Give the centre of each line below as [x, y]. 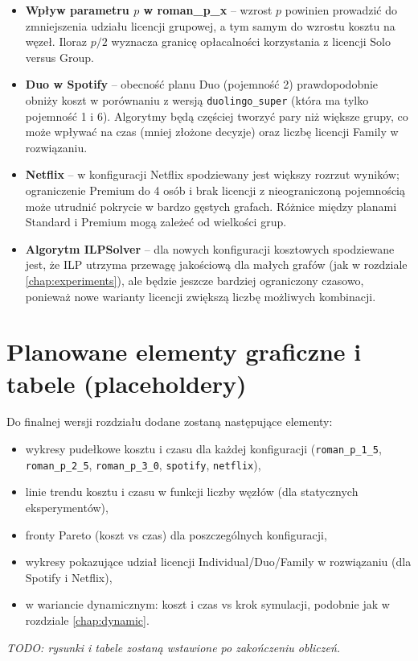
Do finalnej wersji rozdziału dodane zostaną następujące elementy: [170, 421]
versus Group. [59, 57]
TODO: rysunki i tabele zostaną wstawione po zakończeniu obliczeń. [174, 647]
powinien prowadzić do [341, 10]
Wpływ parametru [77, 10]
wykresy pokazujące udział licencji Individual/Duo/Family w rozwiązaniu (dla [218, 562]
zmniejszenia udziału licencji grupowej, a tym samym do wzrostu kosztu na [210, 25]
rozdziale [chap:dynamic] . [87, 620]
